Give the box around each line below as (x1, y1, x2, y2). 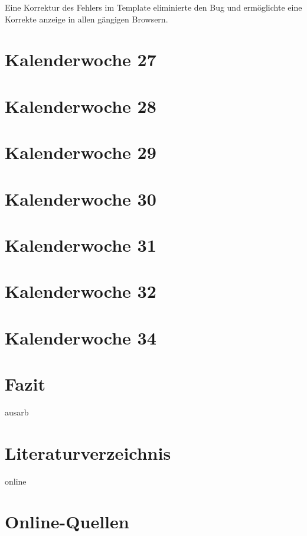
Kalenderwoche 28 (5, 93, 156, 118)
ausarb (5, 405, 29, 418)
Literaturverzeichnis (5, 440, 171, 464)
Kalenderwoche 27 (5, 47, 156, 72)
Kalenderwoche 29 (5, 140, 156, 164)
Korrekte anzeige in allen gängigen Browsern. (5, 12, 168, 25)
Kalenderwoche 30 (5, 186, 156, 210)
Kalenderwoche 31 (5, 232, 156, 256)
